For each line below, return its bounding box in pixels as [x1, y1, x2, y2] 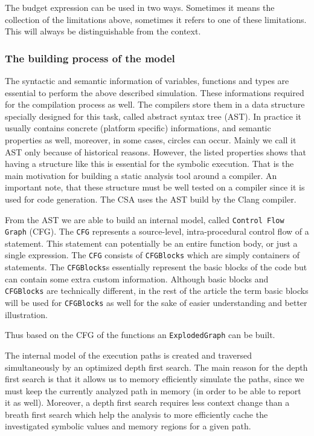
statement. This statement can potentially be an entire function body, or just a [5, 236, 298, 249]
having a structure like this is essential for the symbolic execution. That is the [5, 157, 294, 170]
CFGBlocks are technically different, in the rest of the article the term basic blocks [5, 284, 309, 297]
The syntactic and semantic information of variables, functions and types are [5, 74, 289, 86]
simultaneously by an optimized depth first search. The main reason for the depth [5, 360, 308, 373]
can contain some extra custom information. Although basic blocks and [5, 272, 269, 285]
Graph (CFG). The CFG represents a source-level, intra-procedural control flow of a [5, 225, 309, 238]
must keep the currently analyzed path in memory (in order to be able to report [5, 384, 301, 397]
